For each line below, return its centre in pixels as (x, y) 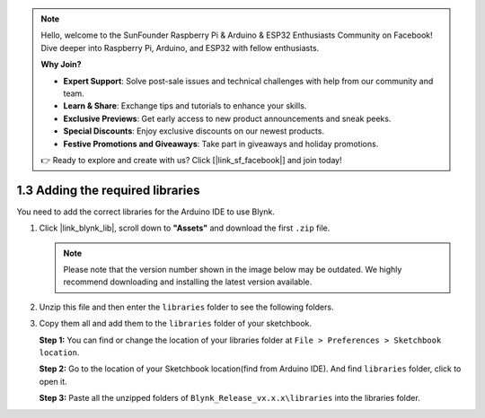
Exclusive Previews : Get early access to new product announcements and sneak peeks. (227, 118)
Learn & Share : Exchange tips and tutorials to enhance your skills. (185, 106)
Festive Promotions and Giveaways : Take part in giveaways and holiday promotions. (221, 144)
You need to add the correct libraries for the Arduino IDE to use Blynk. (146, 212)
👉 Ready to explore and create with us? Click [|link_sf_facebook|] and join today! (191, 160)
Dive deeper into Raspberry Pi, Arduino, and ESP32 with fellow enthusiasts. (180, 48)
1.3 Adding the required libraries (109, 190)
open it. (53, 381)
